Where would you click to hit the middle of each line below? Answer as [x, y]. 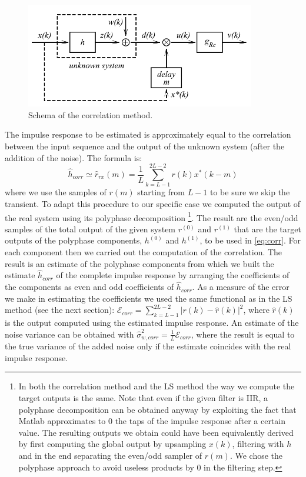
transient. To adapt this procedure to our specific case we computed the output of [153, 203]
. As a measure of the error [241, 287]
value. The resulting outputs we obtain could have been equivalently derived [156, 432]
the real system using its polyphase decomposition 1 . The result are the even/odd [152, 216]
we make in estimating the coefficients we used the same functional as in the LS [149, 298]
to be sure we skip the [250, 192]
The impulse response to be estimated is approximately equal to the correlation [148, 134]
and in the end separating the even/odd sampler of [110, 455]
